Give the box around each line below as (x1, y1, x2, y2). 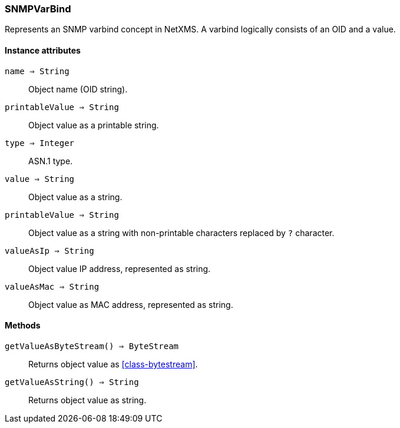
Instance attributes (5, 45, 81, 55)
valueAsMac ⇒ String (5, 281, 100, 291)
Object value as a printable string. (28, 120, 159, 130)
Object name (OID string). (28, 84, 128, 94)
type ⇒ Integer (5, 138, 75, 148)
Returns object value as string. (28, 394, 147, 405)
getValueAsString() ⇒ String (5, 377, 139, 387)
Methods (5, 320, 41, 331)
